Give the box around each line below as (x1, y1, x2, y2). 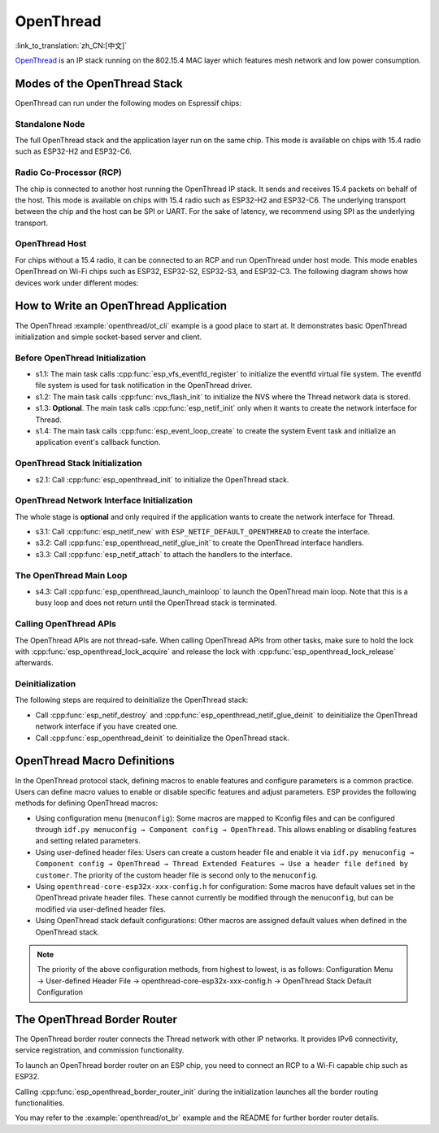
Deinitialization (15, 678, 76, 690)
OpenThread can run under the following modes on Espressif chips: (15, 98, 241, 107)
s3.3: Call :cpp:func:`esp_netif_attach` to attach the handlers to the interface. (35, 549, 293, 559)
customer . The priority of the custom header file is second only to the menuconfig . (35, 870, 319, 880)
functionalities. (15, 1098, 65, 1108)
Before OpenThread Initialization (15, 352, 146, 364)
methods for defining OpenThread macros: (15, 798, 159, 808)
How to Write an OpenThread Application (15, 299, 228, 313)
